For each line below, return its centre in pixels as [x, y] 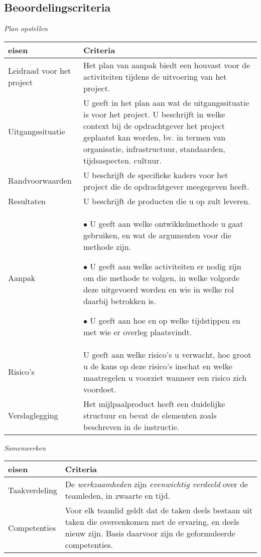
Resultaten [27, 201]
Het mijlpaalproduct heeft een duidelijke [154, 403]
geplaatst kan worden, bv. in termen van [154, 137]
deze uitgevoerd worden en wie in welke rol [159, 289]
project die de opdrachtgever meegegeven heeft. [166, 186]
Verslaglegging [33, 415]
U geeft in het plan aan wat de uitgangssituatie [166, 102]
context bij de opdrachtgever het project [154, 125]
